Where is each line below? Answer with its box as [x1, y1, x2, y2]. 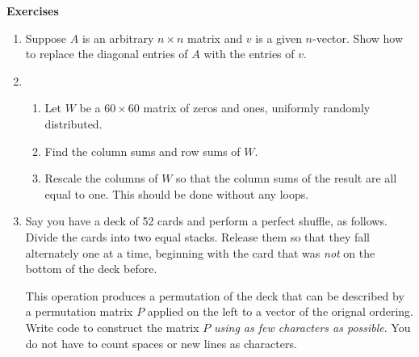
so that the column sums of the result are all [176, 170, 397, 187]
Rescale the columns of [44, 170, 158, 187]
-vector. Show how [312, 29, 404, 46]
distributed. [44, 115, 103, 132]
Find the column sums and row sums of [44, 142, 241, 159]
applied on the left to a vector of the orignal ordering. [147, 303, 414, 320]
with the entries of [203, 45, 295, 62]
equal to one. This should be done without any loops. [44, 185, 309, 202]
